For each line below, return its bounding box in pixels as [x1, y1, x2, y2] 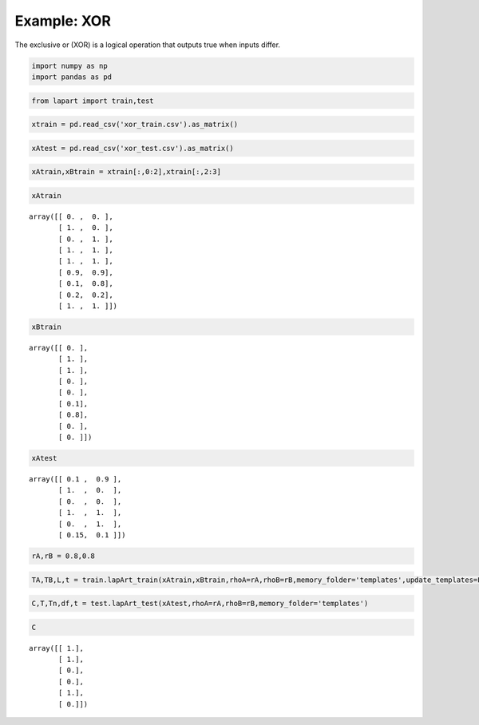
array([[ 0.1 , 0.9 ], [29, 474, 122, 483]
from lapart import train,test [31, 96, 155, 105]
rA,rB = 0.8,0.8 [31, 551, 96, 561]
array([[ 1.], [29, 644, 84, 652]
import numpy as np [31, 61, 108, 70]
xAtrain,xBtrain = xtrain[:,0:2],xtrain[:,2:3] [31, 168, 221, 176]
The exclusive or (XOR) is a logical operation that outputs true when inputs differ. [14, 40, 281, 50]
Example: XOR [14, 12, 112, 30]
